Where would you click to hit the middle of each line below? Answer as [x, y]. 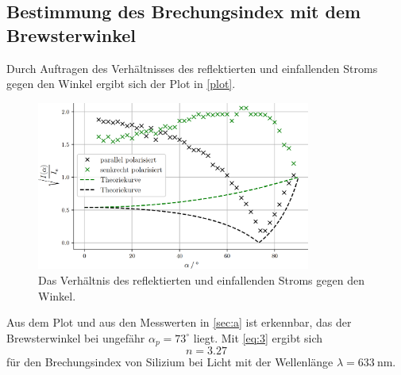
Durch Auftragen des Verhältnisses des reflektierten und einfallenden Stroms [192, 68]
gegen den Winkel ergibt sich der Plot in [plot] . [121, 84]
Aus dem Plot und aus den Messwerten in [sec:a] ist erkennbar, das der [179, 322]
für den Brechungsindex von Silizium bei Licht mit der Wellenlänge [170, 362]
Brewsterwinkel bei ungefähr [76, 337]
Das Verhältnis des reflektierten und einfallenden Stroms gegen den [201, 279]
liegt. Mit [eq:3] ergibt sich [258, 337]
